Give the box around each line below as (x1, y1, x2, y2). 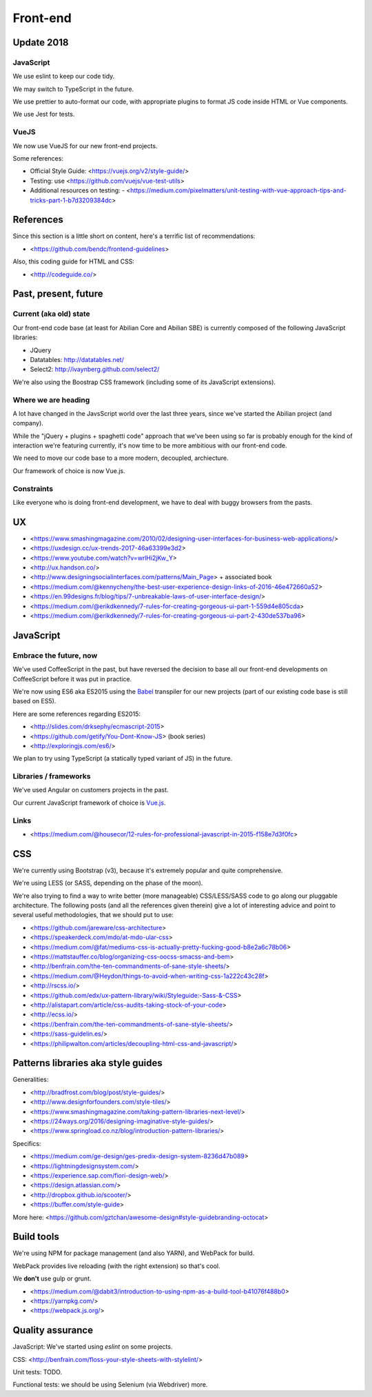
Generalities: (12, 1076, 49, 1084)
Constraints (12, 483, 54, 493)
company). (12, 419, 44, 428)
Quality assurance (12, 1325, 93, 1336)
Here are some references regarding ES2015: (12, 710, 141, 718)
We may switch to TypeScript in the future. (12, 85, 134, 93)
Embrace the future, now (12, 650, 98, 660)
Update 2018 (12, 37, 69, 48)
